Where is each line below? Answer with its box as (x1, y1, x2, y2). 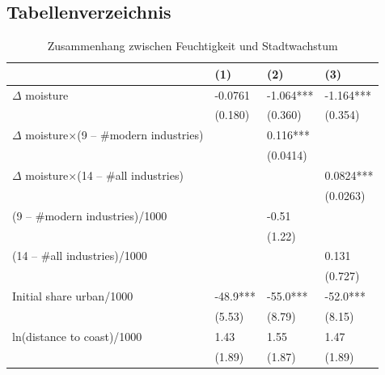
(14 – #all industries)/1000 (12, 247, 147, 264)
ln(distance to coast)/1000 (12, 327, 142, 344)
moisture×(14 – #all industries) (25, 167, 184, 184)
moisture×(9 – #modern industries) (25, 126, 204, 143)
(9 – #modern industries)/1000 (12, 207, 167, 224)
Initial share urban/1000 (12, 288, 133, 305)
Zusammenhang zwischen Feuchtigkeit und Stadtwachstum (47, 37, 338, 54)
